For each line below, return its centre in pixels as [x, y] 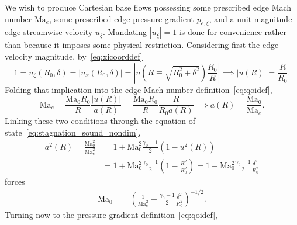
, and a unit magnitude [251, 18]
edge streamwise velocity [49, 32]
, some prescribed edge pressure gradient [122, 18]
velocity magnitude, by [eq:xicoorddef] [74, 56]
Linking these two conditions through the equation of [100, 121]
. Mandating [125, 32]
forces [15, 181]
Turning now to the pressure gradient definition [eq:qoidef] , [111, 215]
